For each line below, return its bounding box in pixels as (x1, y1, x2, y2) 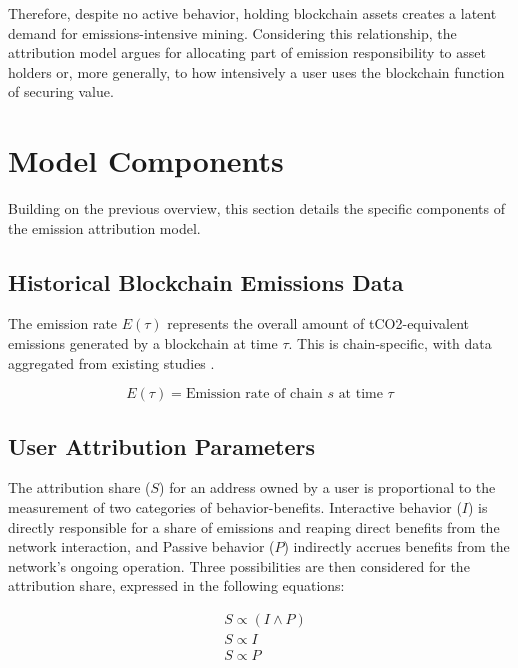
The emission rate (8, 313, 118, 334)
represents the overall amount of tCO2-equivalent (167, 313, 469, 334)
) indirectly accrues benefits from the (283, 536, 510, 557)
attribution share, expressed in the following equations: (8, 575, 345, 596)
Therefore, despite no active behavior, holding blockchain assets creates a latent (8, 3, 497, 23)
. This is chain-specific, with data (288, 333, 492, 354)
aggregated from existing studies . (8, 352, 215, 373)
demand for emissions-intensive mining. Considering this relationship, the (8, 22, 457, 43)
